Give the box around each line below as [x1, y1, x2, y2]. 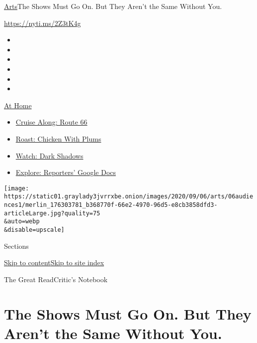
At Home [4, 100, 32, 110]
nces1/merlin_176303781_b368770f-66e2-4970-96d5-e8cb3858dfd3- [4, 201, 218, 209]
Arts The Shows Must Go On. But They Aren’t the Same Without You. [4, 1, 222, 11]
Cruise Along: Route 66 [15, 117, 87, 127]
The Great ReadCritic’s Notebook [4, 274, 108, 284]
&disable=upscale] [4, 226, 65, 233]
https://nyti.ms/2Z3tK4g [4, 17, 81, 28]
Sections [4, 240, 29, 251]
